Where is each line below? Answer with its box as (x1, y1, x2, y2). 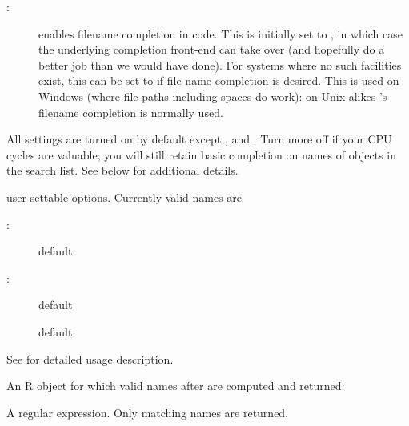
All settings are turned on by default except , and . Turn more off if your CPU (6, 131, 392, 147)
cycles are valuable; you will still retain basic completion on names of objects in (6, 146, 396, 163)
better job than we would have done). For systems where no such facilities (38, 56, 402, 73)
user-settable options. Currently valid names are (6, 188, 243, 205)
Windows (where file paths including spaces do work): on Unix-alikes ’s (38, 87, 387, 104)
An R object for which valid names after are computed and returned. (6, 377, 345, 394)
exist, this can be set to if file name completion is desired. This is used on (38, 72, 399, 89)
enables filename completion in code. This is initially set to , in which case (38, 25, 403, 42)
